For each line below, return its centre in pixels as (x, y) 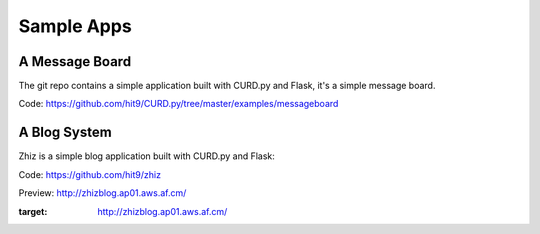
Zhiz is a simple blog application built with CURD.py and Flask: (146, 156)
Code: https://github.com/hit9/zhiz (90, 174)
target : (33, 211)
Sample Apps (75, 26)
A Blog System (65, 132)
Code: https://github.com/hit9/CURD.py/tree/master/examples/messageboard (178, 104)
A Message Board (75, 61)
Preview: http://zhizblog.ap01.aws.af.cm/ (102, 193)
